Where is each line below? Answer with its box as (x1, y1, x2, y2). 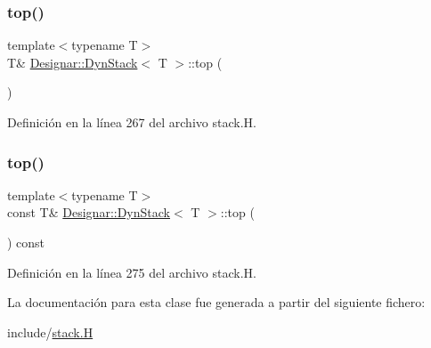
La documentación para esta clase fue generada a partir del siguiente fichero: (7, 293, 426, 312)
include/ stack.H (7, 322, 94, 341)
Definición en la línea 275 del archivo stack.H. (7, 263, 256, 281)
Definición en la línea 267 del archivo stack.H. (7, 113, 256, 131)
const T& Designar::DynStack (7, 203, 170, 222)
